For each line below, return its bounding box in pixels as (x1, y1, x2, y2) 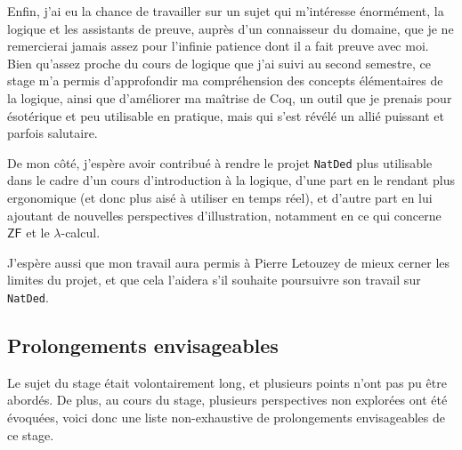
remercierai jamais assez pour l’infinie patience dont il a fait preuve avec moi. (7, 36, 429, 55)
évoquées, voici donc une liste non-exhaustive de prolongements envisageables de (7, 408, 446, 427)
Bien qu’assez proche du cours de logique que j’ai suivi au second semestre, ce (7, 53, 432, 72)
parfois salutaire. (7, 124, 98, 142)
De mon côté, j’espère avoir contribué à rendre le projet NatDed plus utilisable (7, 153, 433, 172)
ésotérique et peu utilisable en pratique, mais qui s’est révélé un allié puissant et (7, 106, 445, 125)
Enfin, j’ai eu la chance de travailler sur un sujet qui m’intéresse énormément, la (7, 2, 444, 20)
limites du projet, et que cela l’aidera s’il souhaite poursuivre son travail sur (7, 270, 421, 289)
